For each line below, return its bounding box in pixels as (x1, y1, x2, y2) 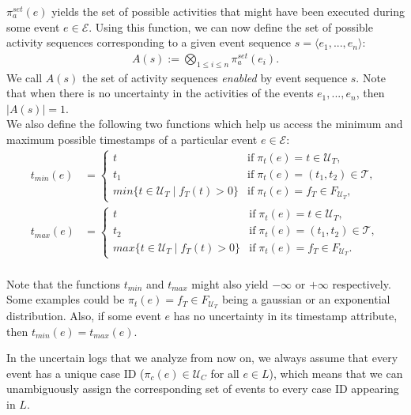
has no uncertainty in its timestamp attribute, (173, 307, 398, 324)
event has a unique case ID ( (6, 364, 145, 381)
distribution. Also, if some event (6, 307, 161, 324)
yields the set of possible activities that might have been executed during (51, 3, 405, 19)
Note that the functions (6, 275, 120, 292)
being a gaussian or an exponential (221, 291, 390, 307)
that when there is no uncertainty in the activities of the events (6, 85, 314, 101)
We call (6, 69, 43, 85)
